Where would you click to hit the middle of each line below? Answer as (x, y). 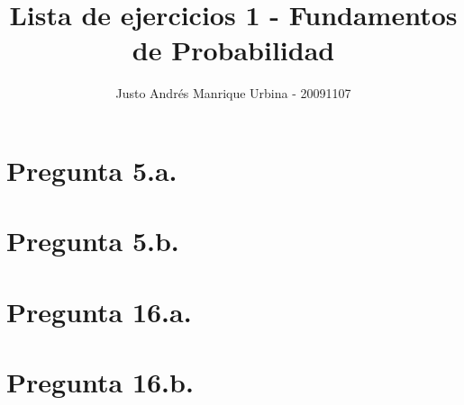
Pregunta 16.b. (100, 382)
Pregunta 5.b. (93, 241)
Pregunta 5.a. (92, 170)
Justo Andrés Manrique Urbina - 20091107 (233, 93)
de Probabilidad (233, 50)
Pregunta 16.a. (99, 311)
